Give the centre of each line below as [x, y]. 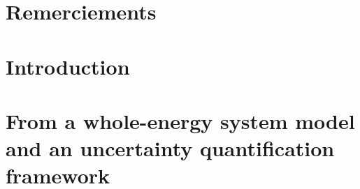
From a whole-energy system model [180, 120]
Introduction [68, 66]
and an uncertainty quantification [170, 148]
